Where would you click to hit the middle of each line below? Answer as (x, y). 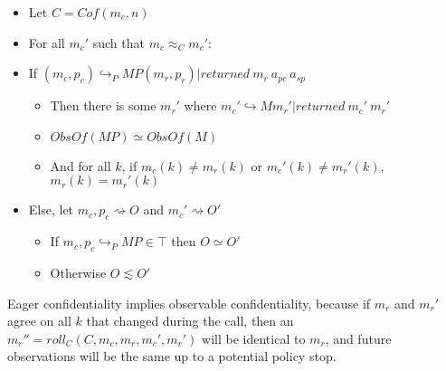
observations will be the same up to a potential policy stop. (172, 356)
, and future (358, 338)
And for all (81, 165)
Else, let (51, 209)
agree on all (39, 321)
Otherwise (78, 272)
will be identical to (254, 338)
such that (119, 42)
